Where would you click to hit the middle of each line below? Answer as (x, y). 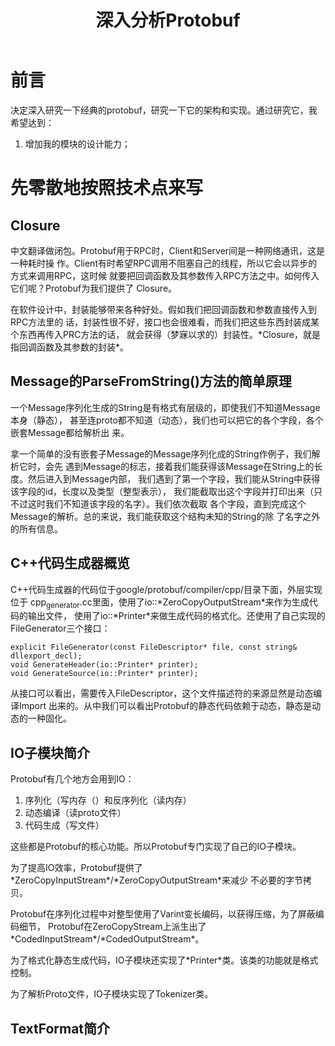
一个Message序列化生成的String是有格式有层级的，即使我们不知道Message (165, 407)
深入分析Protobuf (168, 20)
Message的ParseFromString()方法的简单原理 (151, 381)
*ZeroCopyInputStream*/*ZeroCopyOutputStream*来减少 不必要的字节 (157, 880)
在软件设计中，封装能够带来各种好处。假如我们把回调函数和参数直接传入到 (163, 309)
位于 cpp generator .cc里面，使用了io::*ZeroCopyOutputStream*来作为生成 (160, 603)
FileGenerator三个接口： (60, 628)
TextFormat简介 (60, 1028)
